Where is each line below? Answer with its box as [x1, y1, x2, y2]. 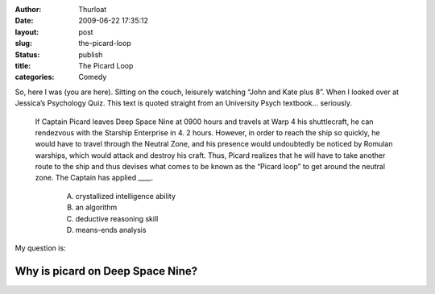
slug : [14, 39, 32, 48]
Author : [14, 5, 42, 14]
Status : [14, 49, 40, 60]
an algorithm [75, 202, 118, 213]
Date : [14, 16, 34, 26]
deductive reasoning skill [75, 213, 159, 223]
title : [14, 60, 31, 70]
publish [78, 49, 103, 60]
